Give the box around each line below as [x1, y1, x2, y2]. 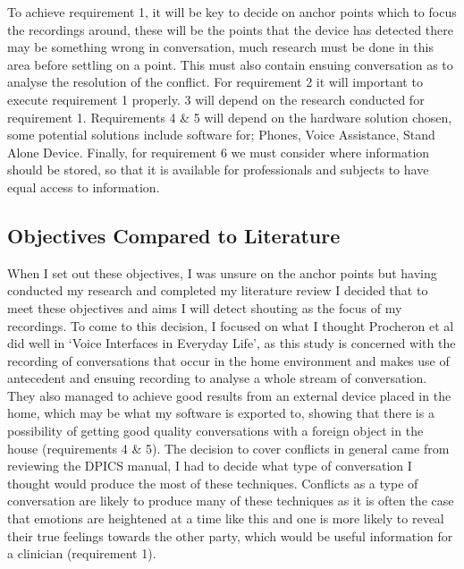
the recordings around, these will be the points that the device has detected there [7, 20, 453, 38]
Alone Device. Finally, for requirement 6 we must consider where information [7, 142, 430, 161]
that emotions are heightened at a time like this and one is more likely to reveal [7, 509, 444, 528]
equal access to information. [7, 177, 160, 196]
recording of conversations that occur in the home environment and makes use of [7, 351, 450, 369]
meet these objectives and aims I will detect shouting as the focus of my [7, 298, 402, 317]
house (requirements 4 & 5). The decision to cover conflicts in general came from [7, 438, 450, 457]
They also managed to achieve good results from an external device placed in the [7, 386, 451, 404]
